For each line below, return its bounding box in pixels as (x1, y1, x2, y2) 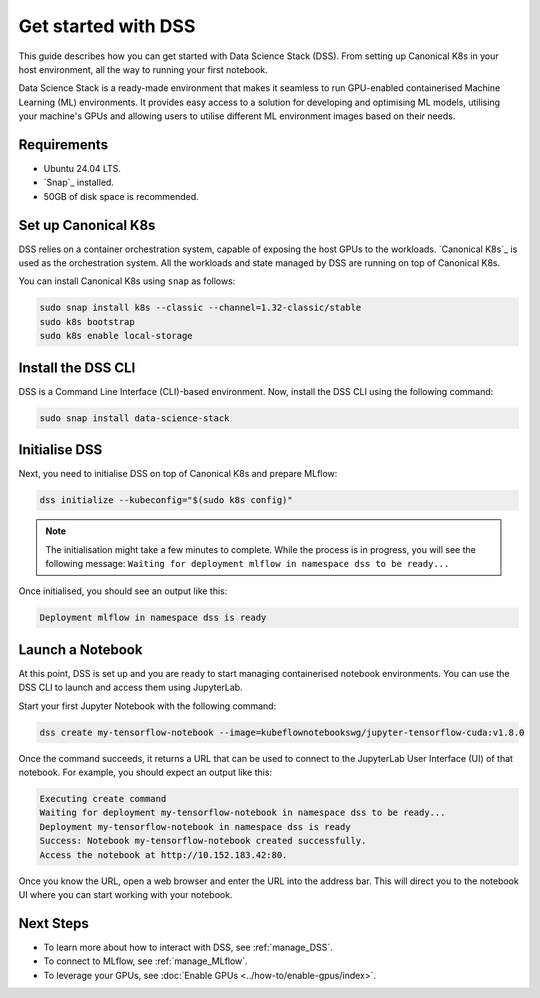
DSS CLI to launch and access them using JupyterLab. (18, 681, 244, 694)
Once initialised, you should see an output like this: (18, 585, 228, 597)
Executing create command (39, 793, 167, 804)
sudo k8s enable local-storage (39, 330, 194, 342)
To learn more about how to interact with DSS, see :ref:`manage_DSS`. (43, 941, 334, 953)
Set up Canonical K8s (18, 216, 156, 234)
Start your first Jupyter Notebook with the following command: (18, 700, 277, 712)
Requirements (18, 136, 109, 153)
